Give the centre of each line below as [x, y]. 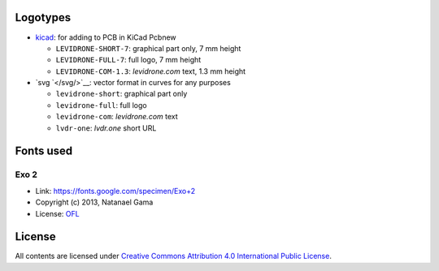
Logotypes [43, 17]
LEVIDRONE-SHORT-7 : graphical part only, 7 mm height [148, 48]
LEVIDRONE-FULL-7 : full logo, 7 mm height [128, 60]
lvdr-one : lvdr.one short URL [106, 128]
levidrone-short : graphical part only [122, 94]
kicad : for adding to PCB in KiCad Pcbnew [106, 37]
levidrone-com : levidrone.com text [117, 117]
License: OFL [58, 213]
